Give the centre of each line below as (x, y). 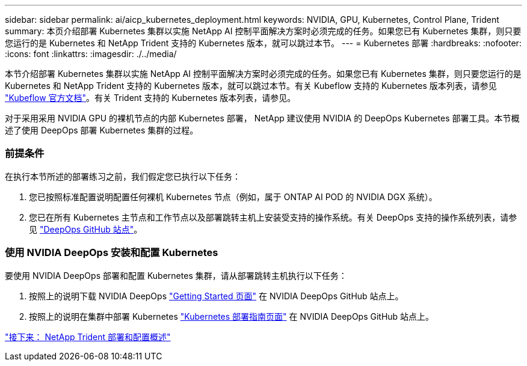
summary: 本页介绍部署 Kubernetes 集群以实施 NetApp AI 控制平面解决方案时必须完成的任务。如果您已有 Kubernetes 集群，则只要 (263, 31)
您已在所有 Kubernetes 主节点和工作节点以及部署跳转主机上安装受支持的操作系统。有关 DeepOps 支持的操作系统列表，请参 (273, 217)
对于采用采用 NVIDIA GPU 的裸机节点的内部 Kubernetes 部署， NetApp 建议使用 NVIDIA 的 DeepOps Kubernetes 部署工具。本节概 (262, 118)
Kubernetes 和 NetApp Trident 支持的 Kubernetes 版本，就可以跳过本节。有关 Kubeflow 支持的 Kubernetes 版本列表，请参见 (251, 86)
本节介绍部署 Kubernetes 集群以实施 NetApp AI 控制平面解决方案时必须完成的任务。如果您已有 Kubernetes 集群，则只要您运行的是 (263, 74)
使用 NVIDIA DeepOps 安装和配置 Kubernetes (112, 253)
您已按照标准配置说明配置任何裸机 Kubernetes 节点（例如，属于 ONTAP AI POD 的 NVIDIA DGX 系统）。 (233, 197)
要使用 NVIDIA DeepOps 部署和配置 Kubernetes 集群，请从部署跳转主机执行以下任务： (176, 275)
